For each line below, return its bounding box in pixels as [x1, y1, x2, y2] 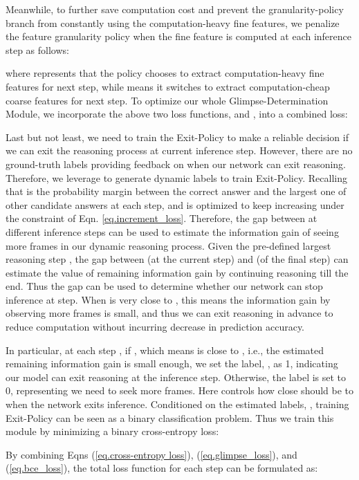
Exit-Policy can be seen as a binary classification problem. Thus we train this [6, 410, 334, 425]
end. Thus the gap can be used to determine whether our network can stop [6, 279, 323, 293]
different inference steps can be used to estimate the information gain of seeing [6, 224, 339, 239]
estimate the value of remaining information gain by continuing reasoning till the [6, 265, 349, 279]
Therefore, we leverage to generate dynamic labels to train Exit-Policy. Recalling [6, 170, 347, 185]
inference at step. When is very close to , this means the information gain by [6, 292, 331, 306]
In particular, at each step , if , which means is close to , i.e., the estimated [6, 342, 324, 357]
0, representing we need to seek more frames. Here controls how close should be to [6, 383, 354, 398]
